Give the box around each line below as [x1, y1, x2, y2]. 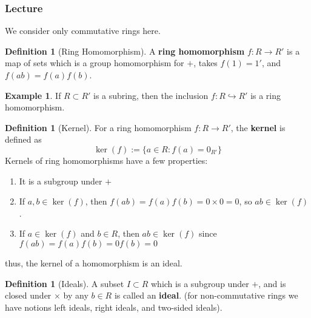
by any [63, 289, 89, 302]
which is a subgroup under [151, 277, 249, 289]
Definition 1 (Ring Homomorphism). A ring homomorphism [5, 44, 245, 57]
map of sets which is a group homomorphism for [5, 56, 184, 69]
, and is [258, 277, 286, 289]
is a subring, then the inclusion [93, 89, 209, 101]
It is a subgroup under [19, 174, 102, 187]
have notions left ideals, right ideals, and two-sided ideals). [5, 300, 222, 313]
